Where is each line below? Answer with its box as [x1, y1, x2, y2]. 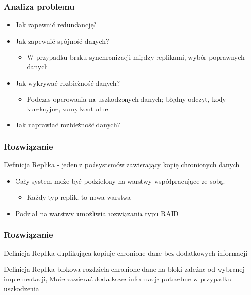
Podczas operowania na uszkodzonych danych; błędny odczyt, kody [27, 94, 226, 104]
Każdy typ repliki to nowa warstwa [27, 192, 131, 202]
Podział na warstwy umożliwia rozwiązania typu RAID [15, 208, 179, 218]
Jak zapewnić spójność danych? [15, 35, 109, 46]
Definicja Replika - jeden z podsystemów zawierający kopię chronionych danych [4, 159, 240, 170]
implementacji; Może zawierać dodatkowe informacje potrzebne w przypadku [4, 273, 232, 283]
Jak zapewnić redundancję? [15, 19, 97, 30]
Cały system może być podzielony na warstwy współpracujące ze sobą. [15, 175, 225, 186]
